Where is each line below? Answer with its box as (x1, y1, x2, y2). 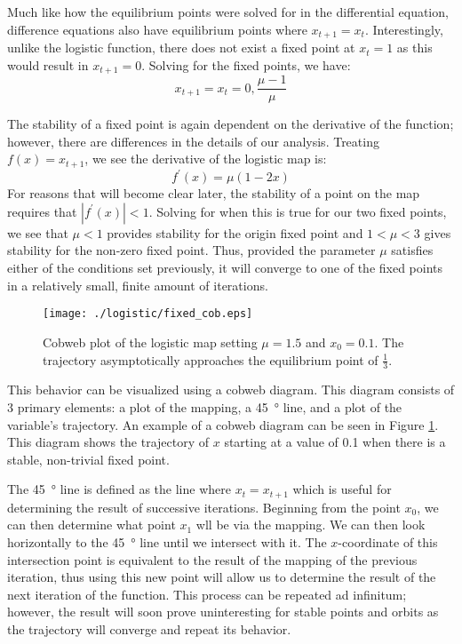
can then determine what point (7, 515, 176, 534)
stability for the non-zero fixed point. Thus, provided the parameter (7, 241, 376, 259)
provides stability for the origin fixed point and (107, 223, 363, 242)
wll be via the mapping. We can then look (195, 515, 426, 534)
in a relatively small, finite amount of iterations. (7, 275, 268, 294)
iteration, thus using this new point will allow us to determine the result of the (7, 568, 436, 586)
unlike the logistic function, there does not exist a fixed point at (7, 38, 355, 57)
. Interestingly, (364, 20, 443, 38)
